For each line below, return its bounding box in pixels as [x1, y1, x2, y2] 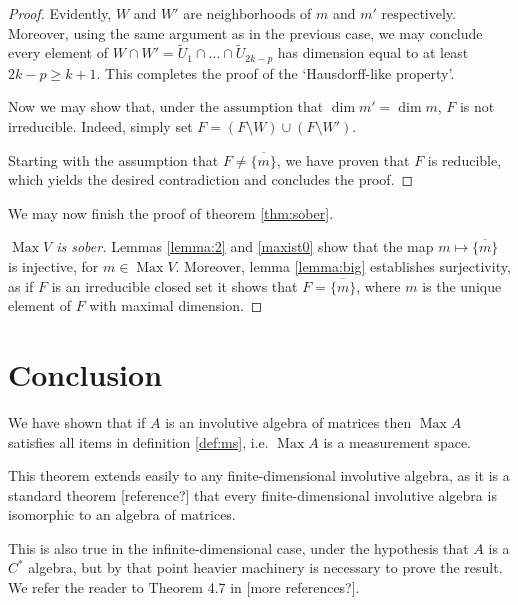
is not [459, 96, 495, 117]
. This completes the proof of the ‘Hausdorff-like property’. [96, 62, 455, 83]
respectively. [381, 3, 456, 23]
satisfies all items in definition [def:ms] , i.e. [8, 431, 269, 452]
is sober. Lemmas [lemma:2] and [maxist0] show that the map [56, 236, 434, 257]
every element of [8, 42, 108, 63]
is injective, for [8, 256, 99, 277]
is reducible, [427, 149, 502, 170]
